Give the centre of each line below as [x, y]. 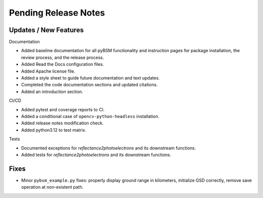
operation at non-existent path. [52, 187]
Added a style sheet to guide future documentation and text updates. [91, 78]
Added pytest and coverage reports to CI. [63, 109]
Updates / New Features [46, 30]
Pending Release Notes [57, 13]
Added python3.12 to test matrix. [54, 130]
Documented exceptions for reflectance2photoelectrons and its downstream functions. [109, 148]
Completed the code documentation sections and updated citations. [89, 85]
